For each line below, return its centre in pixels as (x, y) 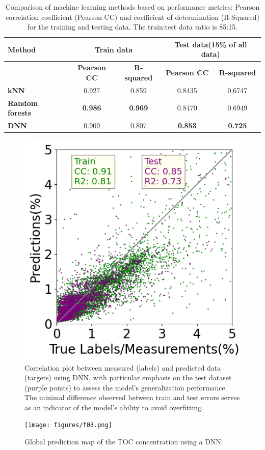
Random (23, 103)
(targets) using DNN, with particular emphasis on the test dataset (128, 377)
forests (19, 113)
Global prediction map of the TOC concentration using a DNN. (124, 442)
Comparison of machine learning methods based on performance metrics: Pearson (132, 7)
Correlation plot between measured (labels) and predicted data (123, 367)
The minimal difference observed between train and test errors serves (132, 397)
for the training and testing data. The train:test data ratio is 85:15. (132, 27)
